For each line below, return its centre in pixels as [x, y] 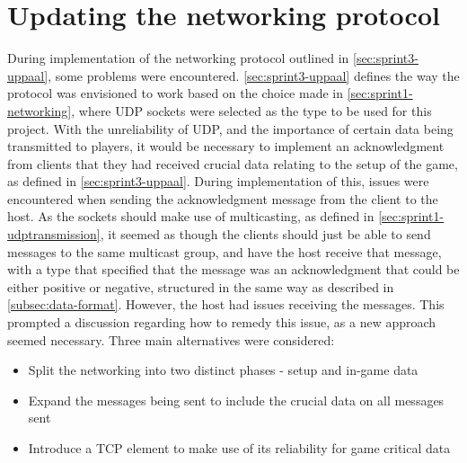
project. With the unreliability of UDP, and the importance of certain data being [230, 128]
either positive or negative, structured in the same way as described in [201, 286]
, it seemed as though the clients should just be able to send [265, 234]
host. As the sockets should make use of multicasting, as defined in [191, 216]
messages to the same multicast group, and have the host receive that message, [225, 251]
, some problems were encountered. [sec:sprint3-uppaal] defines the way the [254, 75]
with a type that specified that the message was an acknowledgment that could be [233, 269]
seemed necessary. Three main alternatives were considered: [171, 339]
